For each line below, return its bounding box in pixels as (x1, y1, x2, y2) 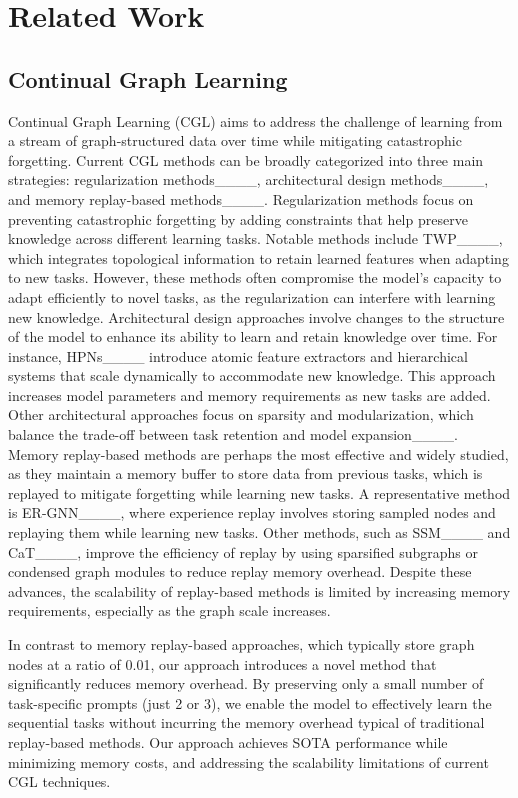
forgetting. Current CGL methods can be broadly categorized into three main (8, 149, 484, 170)
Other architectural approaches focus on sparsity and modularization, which (8, 404, 474, 425)
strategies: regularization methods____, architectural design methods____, (8, 169, 489, 190)
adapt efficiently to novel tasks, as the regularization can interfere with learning (8, 286, 496, 307)
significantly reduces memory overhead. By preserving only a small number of (8, 673, 484, 694)
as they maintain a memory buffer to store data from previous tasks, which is (8, 463, 483, 484)
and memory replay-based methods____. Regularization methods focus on (8, 188, 474, 209)
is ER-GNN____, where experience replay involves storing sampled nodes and (8, 502, 496, 523)
